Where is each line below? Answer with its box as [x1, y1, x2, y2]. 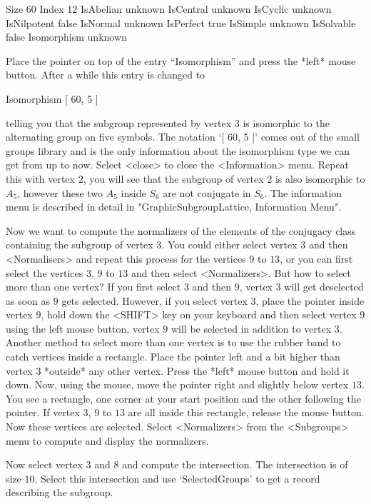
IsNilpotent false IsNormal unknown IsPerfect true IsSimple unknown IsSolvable [6, 15, 356, 30]
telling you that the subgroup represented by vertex [6, 115, 232, 130]
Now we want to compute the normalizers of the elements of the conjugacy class [6, 223, 356, 238]
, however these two [17, 185, 103, 200]
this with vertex [6, 171, 75, 186]
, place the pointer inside [255, 293, 365, 308]
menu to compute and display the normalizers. [6, 433, 209, 448]
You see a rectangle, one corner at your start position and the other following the [6, 390, 361, 405]
